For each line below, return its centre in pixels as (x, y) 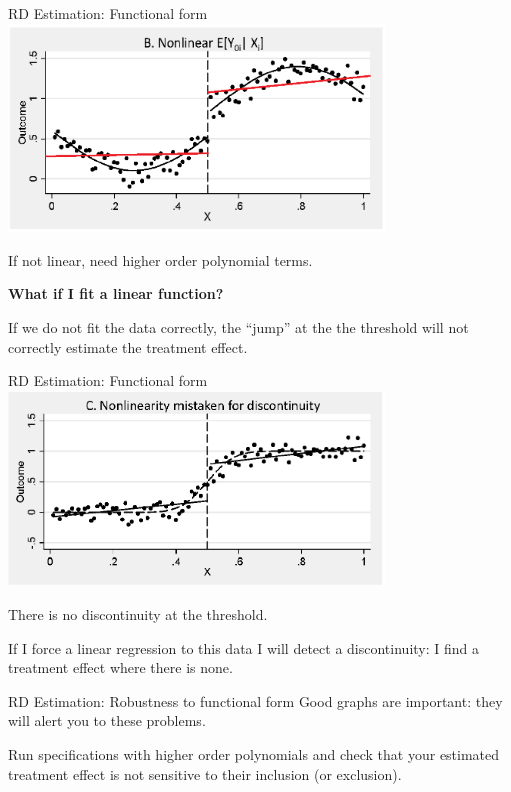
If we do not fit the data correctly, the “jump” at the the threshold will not (238, 326)
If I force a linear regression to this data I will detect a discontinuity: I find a (244, 647)
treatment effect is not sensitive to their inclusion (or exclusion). (205, 773)
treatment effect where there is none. (120, 667)
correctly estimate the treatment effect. (128, 346)
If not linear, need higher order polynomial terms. (160, 259)
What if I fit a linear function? (116, 293)
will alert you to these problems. (107, 720)
